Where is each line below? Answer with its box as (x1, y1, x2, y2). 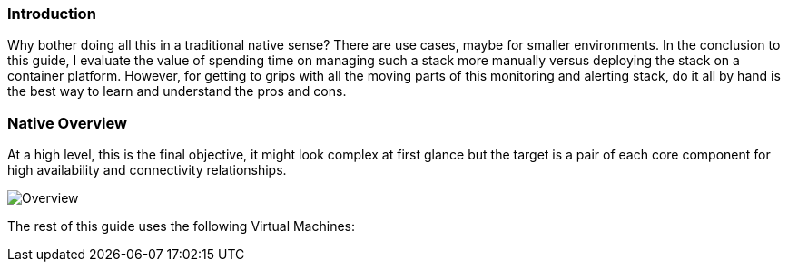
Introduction (7, 5, 96, 23)
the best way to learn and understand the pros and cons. (7, 83, 347, 100)
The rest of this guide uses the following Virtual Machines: (7, 218, 356, 235)
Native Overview (7, 113, 127, 132)
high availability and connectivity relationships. (7, 162, 287, 178)
